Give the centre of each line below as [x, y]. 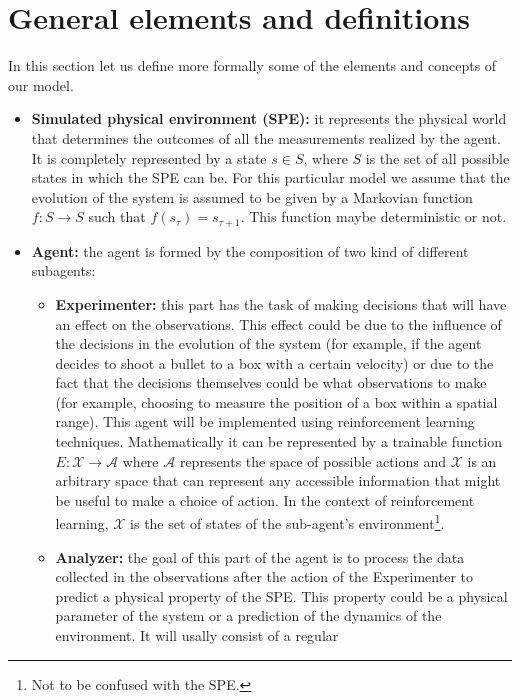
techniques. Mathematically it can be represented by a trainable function [278, 441]
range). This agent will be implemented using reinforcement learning [265, 421]
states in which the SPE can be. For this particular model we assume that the [270, 177]
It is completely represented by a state [149, 157]
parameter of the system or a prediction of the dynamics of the [248, 615]
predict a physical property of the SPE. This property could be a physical [281, 595]
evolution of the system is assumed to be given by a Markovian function [252, 196]
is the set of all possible [437, 157]
